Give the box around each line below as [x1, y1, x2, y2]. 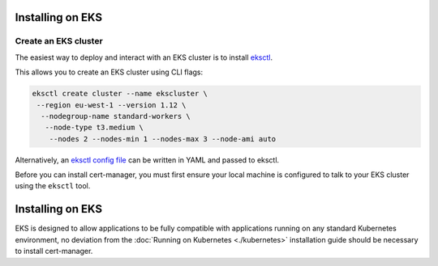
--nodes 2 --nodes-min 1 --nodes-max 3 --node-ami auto [49, 134, 277, 143]
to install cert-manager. [15, 247, 93, 256]
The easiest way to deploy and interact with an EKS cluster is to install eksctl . [15, 53, 273, 62]
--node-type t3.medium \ [45, 123, 144, 133]
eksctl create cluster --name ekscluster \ [32, 89, 208, 99]
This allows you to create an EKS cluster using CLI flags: [15, 67, 204, 77]
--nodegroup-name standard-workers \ [41, 112, 191, 120]
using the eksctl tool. [15, 181, 91, 191]
